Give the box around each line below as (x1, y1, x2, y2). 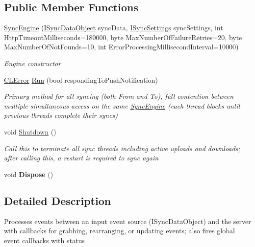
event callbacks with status (4, 235, 85, 245)
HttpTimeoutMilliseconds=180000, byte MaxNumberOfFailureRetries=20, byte (4, 32, 242, 42)
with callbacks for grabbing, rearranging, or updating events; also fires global (4, 225, 235, 236)
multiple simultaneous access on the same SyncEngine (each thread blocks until (4, 100, 240, 111)
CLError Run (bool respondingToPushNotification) (4, 74, 158, 85)
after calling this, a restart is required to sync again (4, 153, 159, 163)
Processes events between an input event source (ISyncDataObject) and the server (4, 216, 251, 226)
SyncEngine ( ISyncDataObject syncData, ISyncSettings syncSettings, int (4, 22, 223, 33)
